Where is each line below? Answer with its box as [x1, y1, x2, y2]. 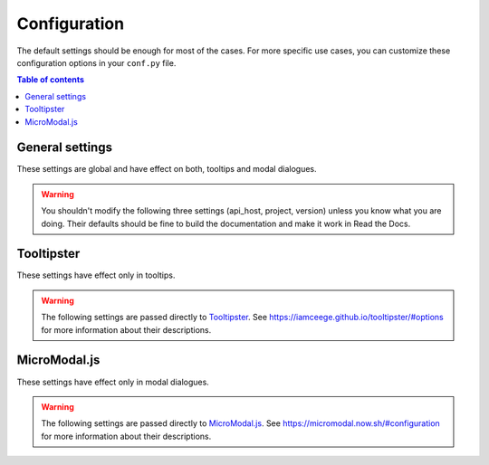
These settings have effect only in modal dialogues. [16, 376, 210, 387]
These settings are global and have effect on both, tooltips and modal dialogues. [16, 164, 317, 175]
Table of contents [16, 74, 85, 85]
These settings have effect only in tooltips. [16, 270, 176, 280]
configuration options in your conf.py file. [16, 57, 177, 68]
